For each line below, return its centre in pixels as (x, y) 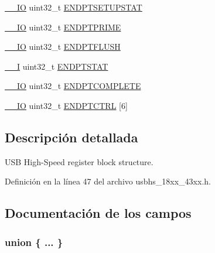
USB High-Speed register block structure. (79, 161)
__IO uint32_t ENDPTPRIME (63, 27)
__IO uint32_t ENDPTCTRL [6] (66, 105)
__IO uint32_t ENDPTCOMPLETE (73, 86)
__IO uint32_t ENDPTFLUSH (63, 47)
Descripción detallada (71, 137)
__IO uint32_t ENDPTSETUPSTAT (74, 7)
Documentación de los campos (98, 213)
